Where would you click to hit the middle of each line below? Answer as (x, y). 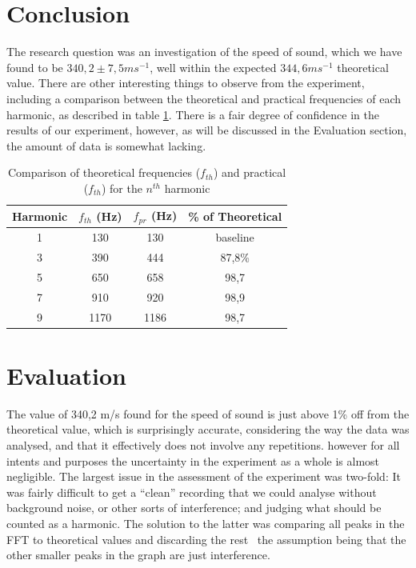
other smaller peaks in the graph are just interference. (138, 555)
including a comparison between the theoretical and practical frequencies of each (204, 98)
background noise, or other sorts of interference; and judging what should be (194, 508)
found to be (35, 67)
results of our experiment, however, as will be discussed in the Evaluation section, (207, 130)
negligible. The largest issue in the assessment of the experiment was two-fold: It (204, 476)
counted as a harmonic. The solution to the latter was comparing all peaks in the (206, 523)
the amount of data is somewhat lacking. (106, 145)
